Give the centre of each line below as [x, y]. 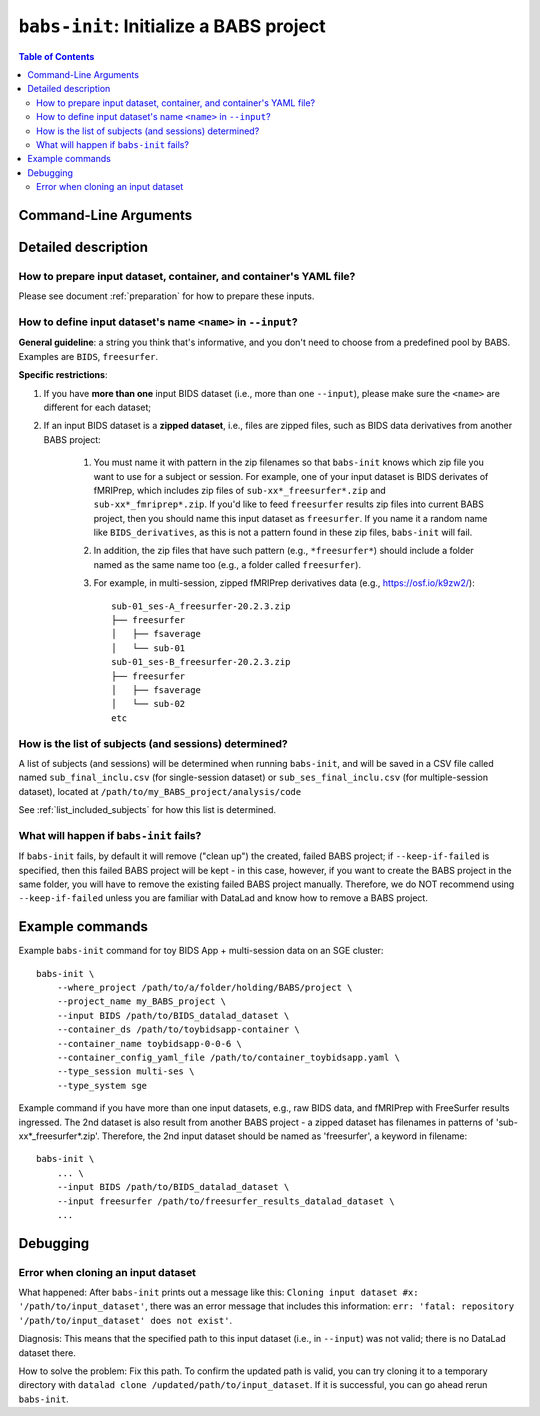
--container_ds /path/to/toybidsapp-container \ [178, 1029]
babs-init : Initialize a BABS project [172, 26]
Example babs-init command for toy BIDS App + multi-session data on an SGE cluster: [201, 951]
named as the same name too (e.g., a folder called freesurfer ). [227, 564]
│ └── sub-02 [148, 704]
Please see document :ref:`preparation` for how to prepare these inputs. [166, 296]
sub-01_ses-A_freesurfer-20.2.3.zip [201, 606]
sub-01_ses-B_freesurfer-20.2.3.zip [201, 662]
